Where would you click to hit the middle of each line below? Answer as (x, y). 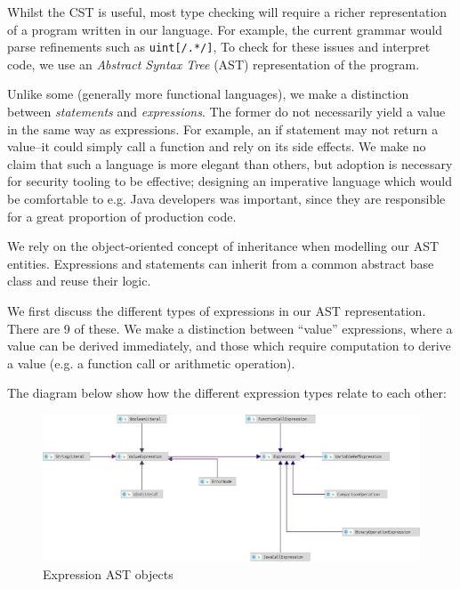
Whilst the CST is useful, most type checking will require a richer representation (227, 12)
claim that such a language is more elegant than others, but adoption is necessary (230, 163)
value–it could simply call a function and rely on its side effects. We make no (217, 146)
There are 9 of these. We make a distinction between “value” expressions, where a (230, 328)
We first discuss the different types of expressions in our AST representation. (217, 310)
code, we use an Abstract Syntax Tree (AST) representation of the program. (214, 64)
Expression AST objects (108, 573)
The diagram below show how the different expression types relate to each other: (227, 393)
